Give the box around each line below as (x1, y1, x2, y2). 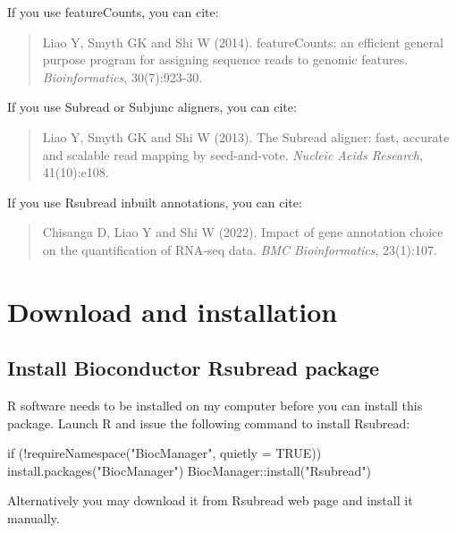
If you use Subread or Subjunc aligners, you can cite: (7, 97, 297, 116)
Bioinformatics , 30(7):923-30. (42, 67, 203, 86)
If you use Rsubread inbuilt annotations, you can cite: (7, 192, 302, 211)
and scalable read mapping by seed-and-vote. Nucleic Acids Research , (42, 145, 423, 164)
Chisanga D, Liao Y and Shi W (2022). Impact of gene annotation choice (42, 223, 443, 241)
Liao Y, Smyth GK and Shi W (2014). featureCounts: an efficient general (42, 32, 443, 51)
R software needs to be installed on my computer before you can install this (7, 396, 423, 415)
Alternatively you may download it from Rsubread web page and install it (7, 491, 413, 510)
